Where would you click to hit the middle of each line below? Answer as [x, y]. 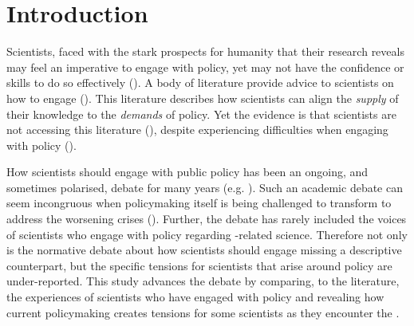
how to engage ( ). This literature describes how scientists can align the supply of [203, 98]
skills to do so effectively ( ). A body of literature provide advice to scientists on [200, 82]
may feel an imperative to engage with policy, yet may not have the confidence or [205, 67]
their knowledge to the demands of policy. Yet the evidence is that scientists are [201, 114]
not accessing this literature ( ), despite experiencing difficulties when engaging [197, 130]
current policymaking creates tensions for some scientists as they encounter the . [203, 312]
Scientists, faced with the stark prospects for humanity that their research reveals [205, 51]
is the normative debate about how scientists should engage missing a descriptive [204, 250]
